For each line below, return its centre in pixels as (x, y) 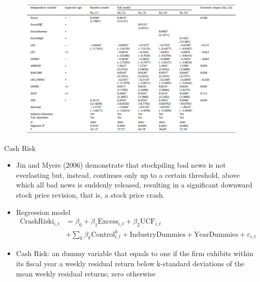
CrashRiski (37, 222)
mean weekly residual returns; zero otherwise (86, 273)
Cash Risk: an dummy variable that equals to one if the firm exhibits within (135, 253)
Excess (108, 222)
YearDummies (216, 234)
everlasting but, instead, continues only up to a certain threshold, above (128, 175)
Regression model (43, 212)
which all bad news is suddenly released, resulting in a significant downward (134, 185)
